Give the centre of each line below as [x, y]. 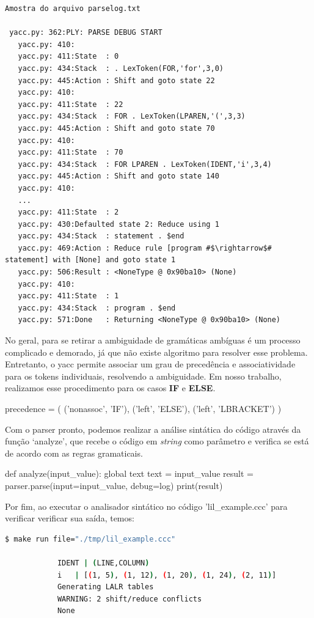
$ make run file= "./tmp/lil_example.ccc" [90, 539]
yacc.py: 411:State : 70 [71, 153]
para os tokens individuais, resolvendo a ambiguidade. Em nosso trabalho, [143, 376]
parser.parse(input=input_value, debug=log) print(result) [114, 485]
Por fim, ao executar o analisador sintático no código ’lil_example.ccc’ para [146, 506]
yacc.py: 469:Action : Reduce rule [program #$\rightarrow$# [145, 248]
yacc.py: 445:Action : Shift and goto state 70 [116, 128]
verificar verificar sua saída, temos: [70, 518]
